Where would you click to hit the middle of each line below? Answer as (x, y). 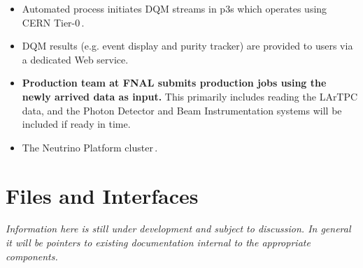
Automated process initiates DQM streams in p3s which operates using (175, 8)
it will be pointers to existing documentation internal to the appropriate (158, 243)
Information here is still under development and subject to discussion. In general (178, 229)
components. (32, 256)
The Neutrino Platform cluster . (90, 147)
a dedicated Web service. (75, 59)
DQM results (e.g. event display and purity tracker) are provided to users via (187, 46)
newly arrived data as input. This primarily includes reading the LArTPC (190, 96)
